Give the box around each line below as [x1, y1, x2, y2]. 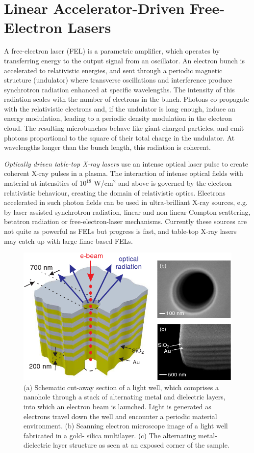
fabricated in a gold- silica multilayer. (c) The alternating [24, 430, 196, 440]
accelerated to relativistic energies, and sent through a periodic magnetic [4, 65, 223, 75]
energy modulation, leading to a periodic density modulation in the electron [4, 113, 232, 123]
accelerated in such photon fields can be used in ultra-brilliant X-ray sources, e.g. [4, 197, 248, 207]
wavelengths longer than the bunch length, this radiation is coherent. [4, 142, 211, 152]
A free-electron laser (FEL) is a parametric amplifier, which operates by [4, 46, 220, 56]
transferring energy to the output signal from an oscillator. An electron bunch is [4, 55, 245, 65]
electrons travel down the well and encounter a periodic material [24, 411, 217, 421]
